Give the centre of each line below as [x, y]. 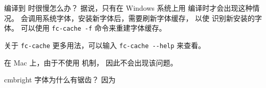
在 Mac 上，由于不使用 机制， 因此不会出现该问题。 [91, 62]
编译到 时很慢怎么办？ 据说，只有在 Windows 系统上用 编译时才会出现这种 [128, 8]
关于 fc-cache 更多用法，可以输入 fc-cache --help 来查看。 [105, 45]
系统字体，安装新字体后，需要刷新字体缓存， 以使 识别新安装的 [148, 18]
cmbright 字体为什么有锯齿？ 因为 [60, 80]
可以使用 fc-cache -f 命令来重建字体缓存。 [93, 28]
